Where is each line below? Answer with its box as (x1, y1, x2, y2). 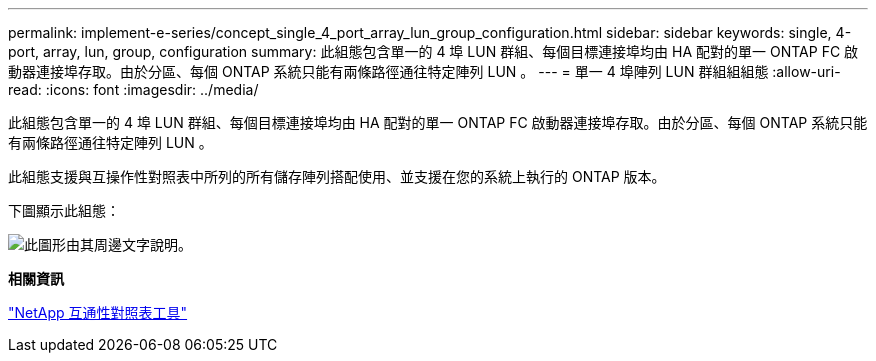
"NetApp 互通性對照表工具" (8, 304, 188, 321)
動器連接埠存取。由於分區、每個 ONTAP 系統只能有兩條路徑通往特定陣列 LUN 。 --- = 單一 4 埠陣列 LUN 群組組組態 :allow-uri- (8, 63, 841, 80)
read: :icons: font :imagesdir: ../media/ (8, 81, 259, 98)
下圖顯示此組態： (8, 202, 120, 219)
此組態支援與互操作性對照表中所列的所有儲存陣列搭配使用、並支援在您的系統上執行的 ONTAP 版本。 (8, 168, 666, 185)
